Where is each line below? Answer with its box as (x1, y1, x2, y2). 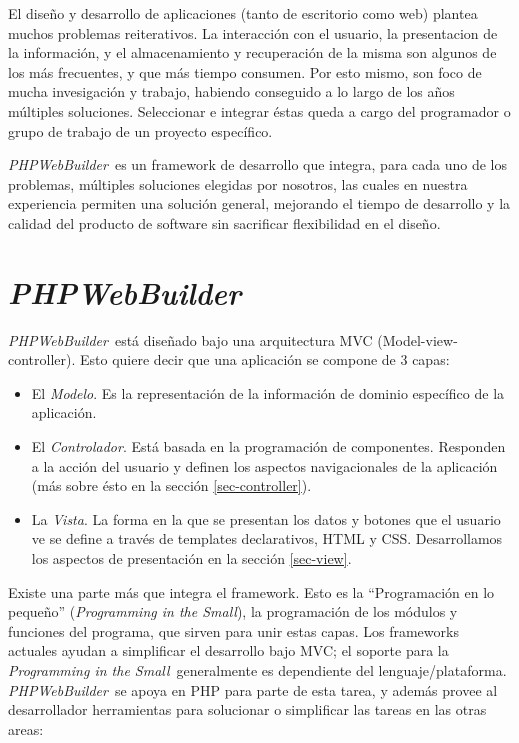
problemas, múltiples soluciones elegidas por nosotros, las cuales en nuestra (8, 173, 468, 194)
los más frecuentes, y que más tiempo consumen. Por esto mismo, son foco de (8, 61, 482, 82)
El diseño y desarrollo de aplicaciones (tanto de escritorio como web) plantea (8, 3, 478, 23)
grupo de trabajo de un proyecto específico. (8, 120, 273, 141)
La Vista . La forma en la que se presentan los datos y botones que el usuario (31, 508, 501, 529)
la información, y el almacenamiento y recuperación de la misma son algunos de (8, 42, 497, 63)
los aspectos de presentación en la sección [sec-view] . (31, 548, 352, 568)
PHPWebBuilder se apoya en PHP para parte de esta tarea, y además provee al (8, 679, 498, 700)
